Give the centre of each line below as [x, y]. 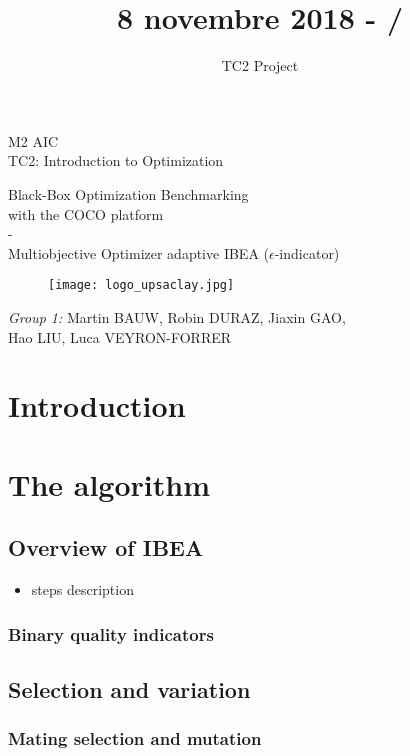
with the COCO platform [86, 213]
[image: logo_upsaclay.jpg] [141, 285]
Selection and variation [129, 688]
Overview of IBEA [106, 547]
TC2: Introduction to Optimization [116, 160]
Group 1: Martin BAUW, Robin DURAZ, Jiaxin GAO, [177, 316]
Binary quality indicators [111, 633]
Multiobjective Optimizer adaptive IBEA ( [139, 252]
